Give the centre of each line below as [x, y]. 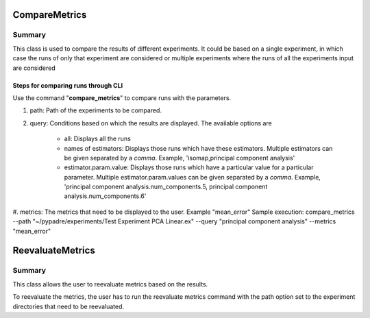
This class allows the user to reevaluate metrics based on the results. [110, 284]
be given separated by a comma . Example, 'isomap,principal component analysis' [180, 158]
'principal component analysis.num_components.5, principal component [166, 187]
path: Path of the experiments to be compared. [96, 110]
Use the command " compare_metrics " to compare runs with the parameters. [122, 98]
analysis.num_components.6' [105, 196]
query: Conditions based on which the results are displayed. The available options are [151, 123]
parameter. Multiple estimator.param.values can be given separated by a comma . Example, [193, 177]
